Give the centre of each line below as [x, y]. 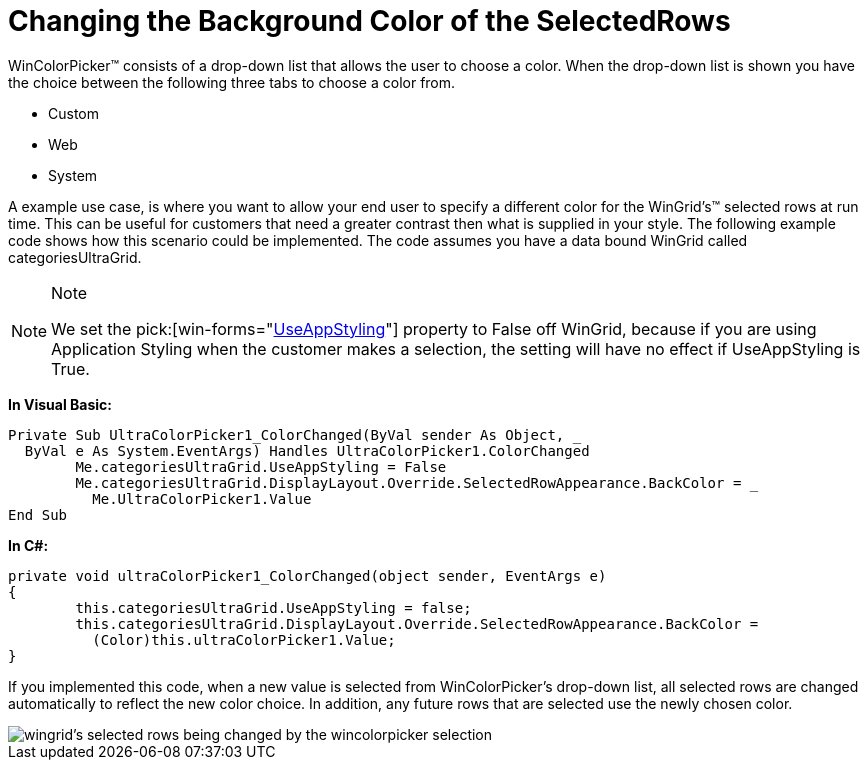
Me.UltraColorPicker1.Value [202, 498]
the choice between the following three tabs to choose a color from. [232, 82]
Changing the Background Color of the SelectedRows [369, 21]
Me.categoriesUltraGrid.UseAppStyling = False [261, 466]
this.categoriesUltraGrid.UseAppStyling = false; [273, 607]
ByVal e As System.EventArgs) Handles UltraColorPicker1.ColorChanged [307, 450]
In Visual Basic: [60, 404]
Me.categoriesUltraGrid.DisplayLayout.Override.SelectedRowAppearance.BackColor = [408, 482]
